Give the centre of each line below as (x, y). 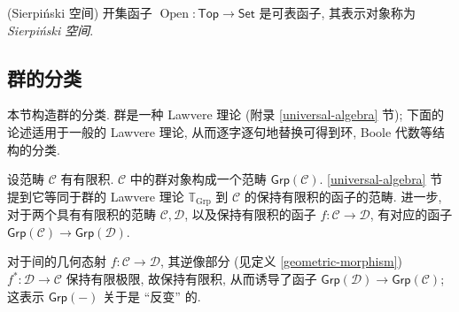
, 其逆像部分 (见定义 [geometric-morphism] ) (281, 261)
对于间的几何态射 (57, 261)
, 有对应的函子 (411, 214)
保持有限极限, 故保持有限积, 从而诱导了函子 (191, 278)
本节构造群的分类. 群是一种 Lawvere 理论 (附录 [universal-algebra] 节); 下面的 (226, 114)
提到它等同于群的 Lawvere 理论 (96, 196)
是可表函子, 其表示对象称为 (338, 12)
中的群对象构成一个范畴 (198, 179)
